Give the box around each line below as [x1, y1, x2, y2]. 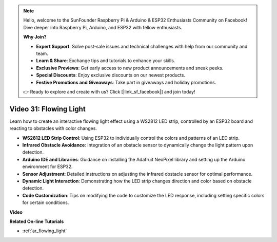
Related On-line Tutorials [9, 218, 64, 225]
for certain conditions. [22, 199, 69, 206]
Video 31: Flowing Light [9, 104, 86, 113]
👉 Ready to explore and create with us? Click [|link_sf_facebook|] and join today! [23, 88, 195, 95]
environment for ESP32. [22, 163, 73, 170]
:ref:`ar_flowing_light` [22, 228, 67, 234]
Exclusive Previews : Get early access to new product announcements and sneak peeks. [36, 65, 224, 71]
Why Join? [23, 34, 47, 40]
